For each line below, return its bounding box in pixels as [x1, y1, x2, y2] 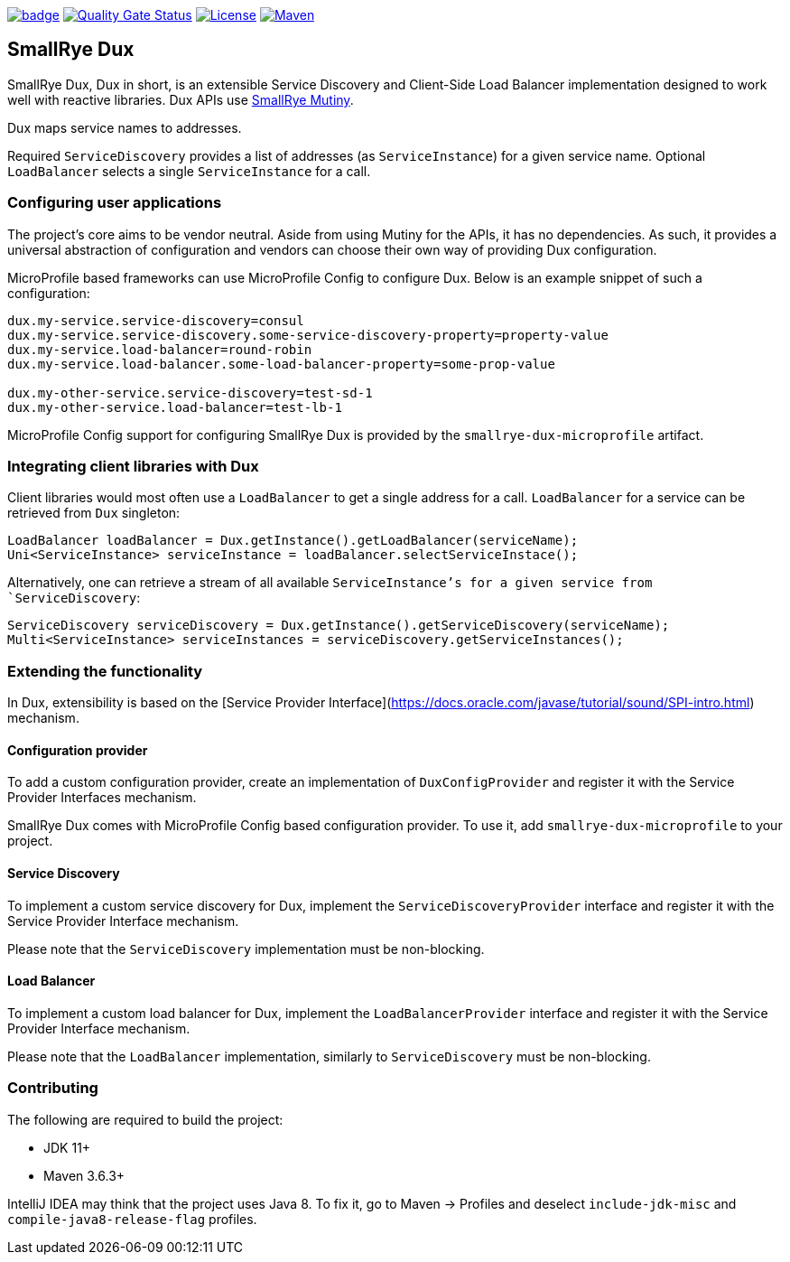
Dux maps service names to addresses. [7, 119, 242, 136]
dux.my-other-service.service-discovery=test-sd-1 [7, 385, 373, 400]
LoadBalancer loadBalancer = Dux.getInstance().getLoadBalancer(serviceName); [7, 533, 579, 548]
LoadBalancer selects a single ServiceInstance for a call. [7, 163, 371, 179]
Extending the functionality [7, 661, 203, 680]
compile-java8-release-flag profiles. [7, 1211, 257, 1227]
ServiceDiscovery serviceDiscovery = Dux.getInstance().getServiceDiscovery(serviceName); [7, 618, 670, 633]
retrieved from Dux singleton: [7, 505, 181, 521]
